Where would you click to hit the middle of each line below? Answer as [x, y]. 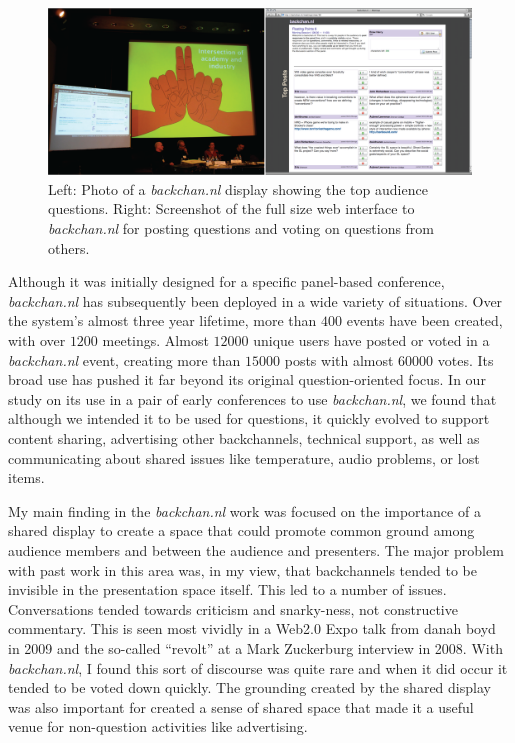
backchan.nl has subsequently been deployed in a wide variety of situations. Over [255, 300]
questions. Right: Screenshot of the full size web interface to [231, 208]
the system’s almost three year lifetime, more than [162, 320]
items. [26, 477]
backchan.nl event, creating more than [124, 359]
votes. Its [465, 359]
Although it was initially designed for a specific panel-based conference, [226, 281]
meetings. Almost [155, 340]
